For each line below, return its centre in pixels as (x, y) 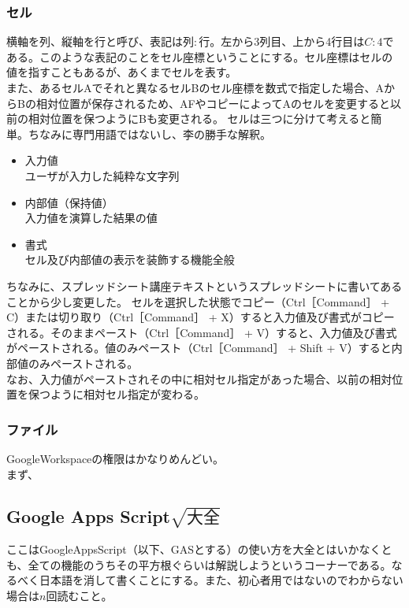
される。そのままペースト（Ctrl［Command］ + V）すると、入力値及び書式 (202, 332)
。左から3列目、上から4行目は (287, 41)
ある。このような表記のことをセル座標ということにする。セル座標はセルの (200, 56)
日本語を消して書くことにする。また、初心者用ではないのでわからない (221, 580)
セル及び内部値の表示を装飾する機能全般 (130, 260)
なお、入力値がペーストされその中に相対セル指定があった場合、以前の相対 (199, 378)
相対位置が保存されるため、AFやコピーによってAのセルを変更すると (213, 103)
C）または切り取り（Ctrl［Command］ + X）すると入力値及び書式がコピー (201, 317)
